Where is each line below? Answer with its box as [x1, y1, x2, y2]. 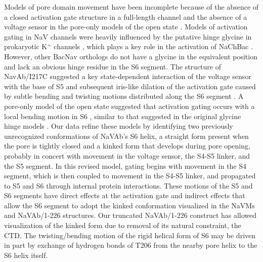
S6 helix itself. [4, 249, 48, 260]
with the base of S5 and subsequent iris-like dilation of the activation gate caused [4, 81, 256, 91]
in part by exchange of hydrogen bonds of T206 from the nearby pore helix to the [4, 240, 257, 250]
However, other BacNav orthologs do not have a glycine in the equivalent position [4, 51, 257, 61]
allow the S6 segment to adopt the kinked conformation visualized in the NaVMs [4, 200, 255, 210]
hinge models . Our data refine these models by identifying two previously [4, 121, 233, 131]
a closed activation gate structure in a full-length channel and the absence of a [4, 11, 247, 22]
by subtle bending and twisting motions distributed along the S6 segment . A [4, 91, 244, 101]
